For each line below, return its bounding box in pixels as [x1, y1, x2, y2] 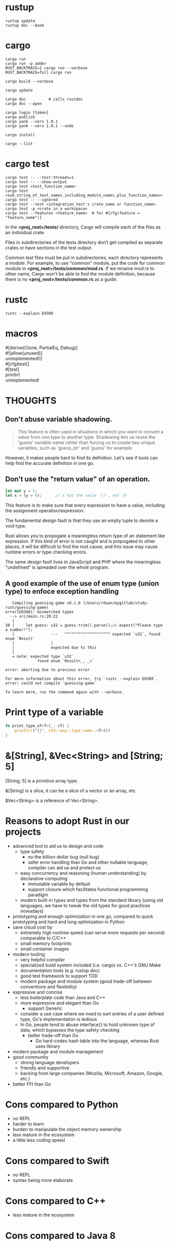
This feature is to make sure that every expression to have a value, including [5, 502, 165, 508]
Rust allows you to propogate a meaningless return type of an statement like [5, 533, 165, 539]
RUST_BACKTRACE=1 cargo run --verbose [5, 65, 88, 70]
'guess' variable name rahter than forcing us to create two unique [17, 439, 155, 446]
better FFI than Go [12, 1081, 51, 1087]
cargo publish [5, 114, 36, 120]
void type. [5, 523, 26, 529]
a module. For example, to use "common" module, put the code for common [5, 260, 165, 266]
